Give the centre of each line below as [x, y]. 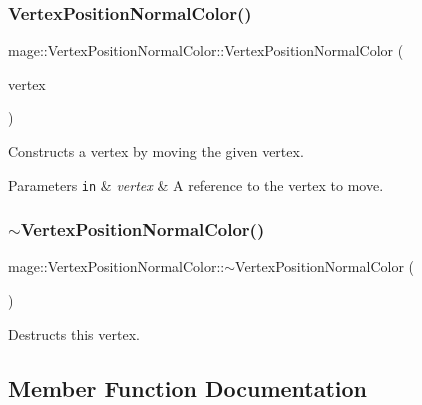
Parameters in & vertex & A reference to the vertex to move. [196, 184]
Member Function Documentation [188, 387]
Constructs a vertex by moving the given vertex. [156, 151]
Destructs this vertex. [74, 333]
